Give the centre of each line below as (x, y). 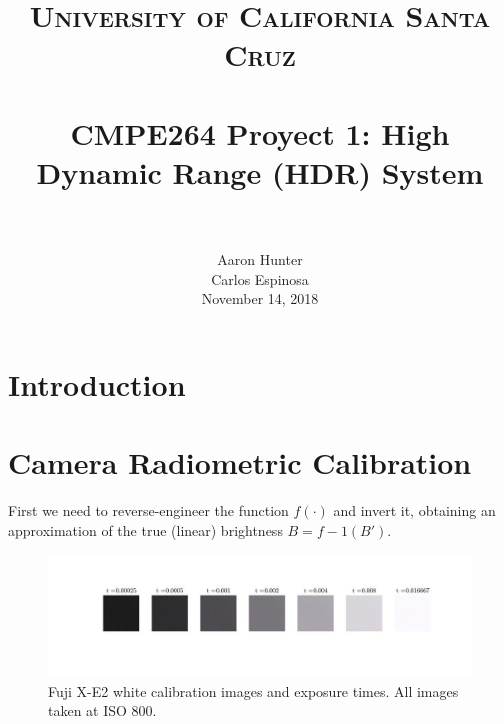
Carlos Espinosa (260, 278)
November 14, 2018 (260, 298)
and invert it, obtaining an (414, 510)
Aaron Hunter (260, 259)
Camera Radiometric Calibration (240, 462)
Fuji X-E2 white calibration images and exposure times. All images (253, 690)
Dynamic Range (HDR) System (260, 171)
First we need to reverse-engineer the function (148, 510)
